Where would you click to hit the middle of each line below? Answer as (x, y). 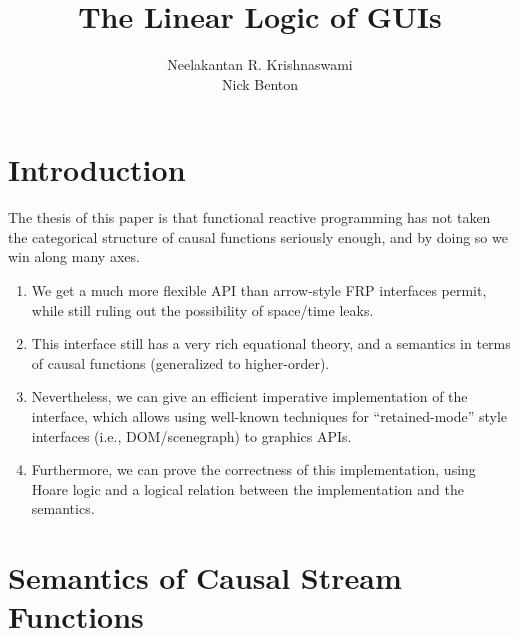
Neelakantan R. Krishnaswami (260, 64)
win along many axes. (74, 256)
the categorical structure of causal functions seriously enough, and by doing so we (258, 236)
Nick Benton (260, 83)
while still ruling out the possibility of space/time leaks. (202, 309)
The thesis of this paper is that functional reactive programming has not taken (249, 217)
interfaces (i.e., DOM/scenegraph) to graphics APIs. (191, 435)
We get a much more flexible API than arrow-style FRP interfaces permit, (259, 290)
